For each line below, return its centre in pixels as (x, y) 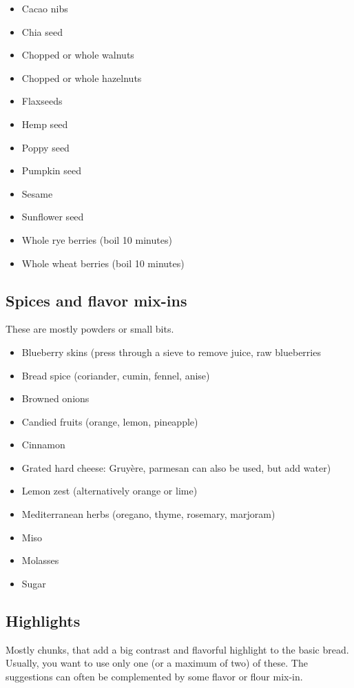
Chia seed (42, 31)
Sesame (37, 193)
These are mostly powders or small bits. (90, 329)
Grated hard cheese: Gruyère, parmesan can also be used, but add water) (176, 467)
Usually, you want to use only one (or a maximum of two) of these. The (157, 663)
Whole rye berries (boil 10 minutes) (97, 239)
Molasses (40, 560)
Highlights (43, 620)
